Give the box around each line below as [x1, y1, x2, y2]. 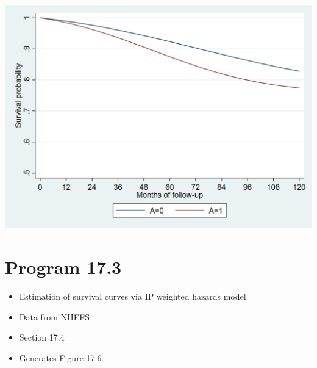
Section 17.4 [19, 331, 65, 344]
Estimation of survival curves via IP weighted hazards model [19, 289, 246, 302]
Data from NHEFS [19, 310, 90, 323]
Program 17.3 [5, 254, 122, 279]
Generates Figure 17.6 [19, 351, 102, 364]
